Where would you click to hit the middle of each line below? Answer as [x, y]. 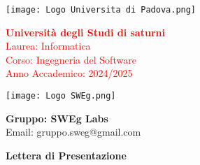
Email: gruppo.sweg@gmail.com [73, 132]
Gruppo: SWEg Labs [57, 118]
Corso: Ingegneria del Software [71, 59]
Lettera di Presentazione [66, 155]
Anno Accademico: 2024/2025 [69, 73]
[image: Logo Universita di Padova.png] [101, 10]
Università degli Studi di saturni [85, 32]
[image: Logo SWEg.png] [61, 96]
